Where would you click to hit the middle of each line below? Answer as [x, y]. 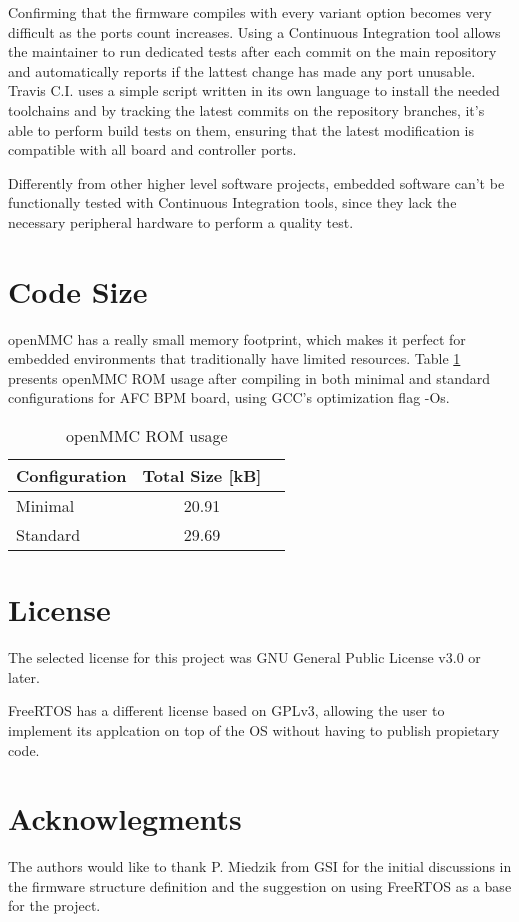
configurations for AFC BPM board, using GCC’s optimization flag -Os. [229, 397]
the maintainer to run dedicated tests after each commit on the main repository [252, 51]
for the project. [54, 905]
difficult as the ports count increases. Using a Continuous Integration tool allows [254, 31]
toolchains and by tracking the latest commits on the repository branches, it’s [246, 109]
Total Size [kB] [202, 476]
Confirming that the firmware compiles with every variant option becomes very [250, 12]
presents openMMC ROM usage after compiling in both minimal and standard [249, 377]
